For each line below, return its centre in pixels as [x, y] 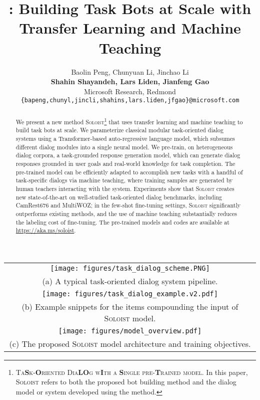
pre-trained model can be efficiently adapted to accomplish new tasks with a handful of [129, 172]
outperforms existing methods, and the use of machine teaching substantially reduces [126, 213]
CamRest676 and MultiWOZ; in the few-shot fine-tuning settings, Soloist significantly [128, 205]
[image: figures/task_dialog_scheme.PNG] [130, 268]
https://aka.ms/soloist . [46, 230]
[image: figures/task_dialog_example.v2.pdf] [130, 293]
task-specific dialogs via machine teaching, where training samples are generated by [124, 180]
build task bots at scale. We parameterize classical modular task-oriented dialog [119, 130]
